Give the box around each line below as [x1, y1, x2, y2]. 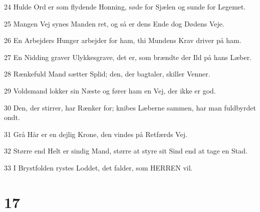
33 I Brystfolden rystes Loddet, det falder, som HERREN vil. [4, 162, 193, 172]
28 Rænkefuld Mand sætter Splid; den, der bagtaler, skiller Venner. [4, 68, 210, 79]
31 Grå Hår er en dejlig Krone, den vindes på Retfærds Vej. [4, 128, 187, 139]
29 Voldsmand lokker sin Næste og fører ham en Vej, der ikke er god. [4, 85, 216, 95]
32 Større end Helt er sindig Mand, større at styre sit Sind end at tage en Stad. [4, 145, 247, 156]
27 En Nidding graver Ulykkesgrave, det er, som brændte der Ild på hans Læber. [4, 51, 252, 62]
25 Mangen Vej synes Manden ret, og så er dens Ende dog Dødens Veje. [4, 18, 224, 28]
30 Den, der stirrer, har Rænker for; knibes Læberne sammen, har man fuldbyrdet [4, 102, 256, 112]
